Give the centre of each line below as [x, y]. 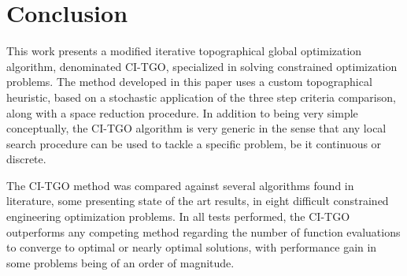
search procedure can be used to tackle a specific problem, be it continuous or [194, 143]
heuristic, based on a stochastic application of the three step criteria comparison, [201, 97]
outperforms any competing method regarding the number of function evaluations [203, 231]
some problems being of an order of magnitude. [120, 262]
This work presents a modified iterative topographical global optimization [184, 51]
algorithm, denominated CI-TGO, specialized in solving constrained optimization [202, 66]
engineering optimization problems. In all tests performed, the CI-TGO [178, 216]
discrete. [26, 159]
